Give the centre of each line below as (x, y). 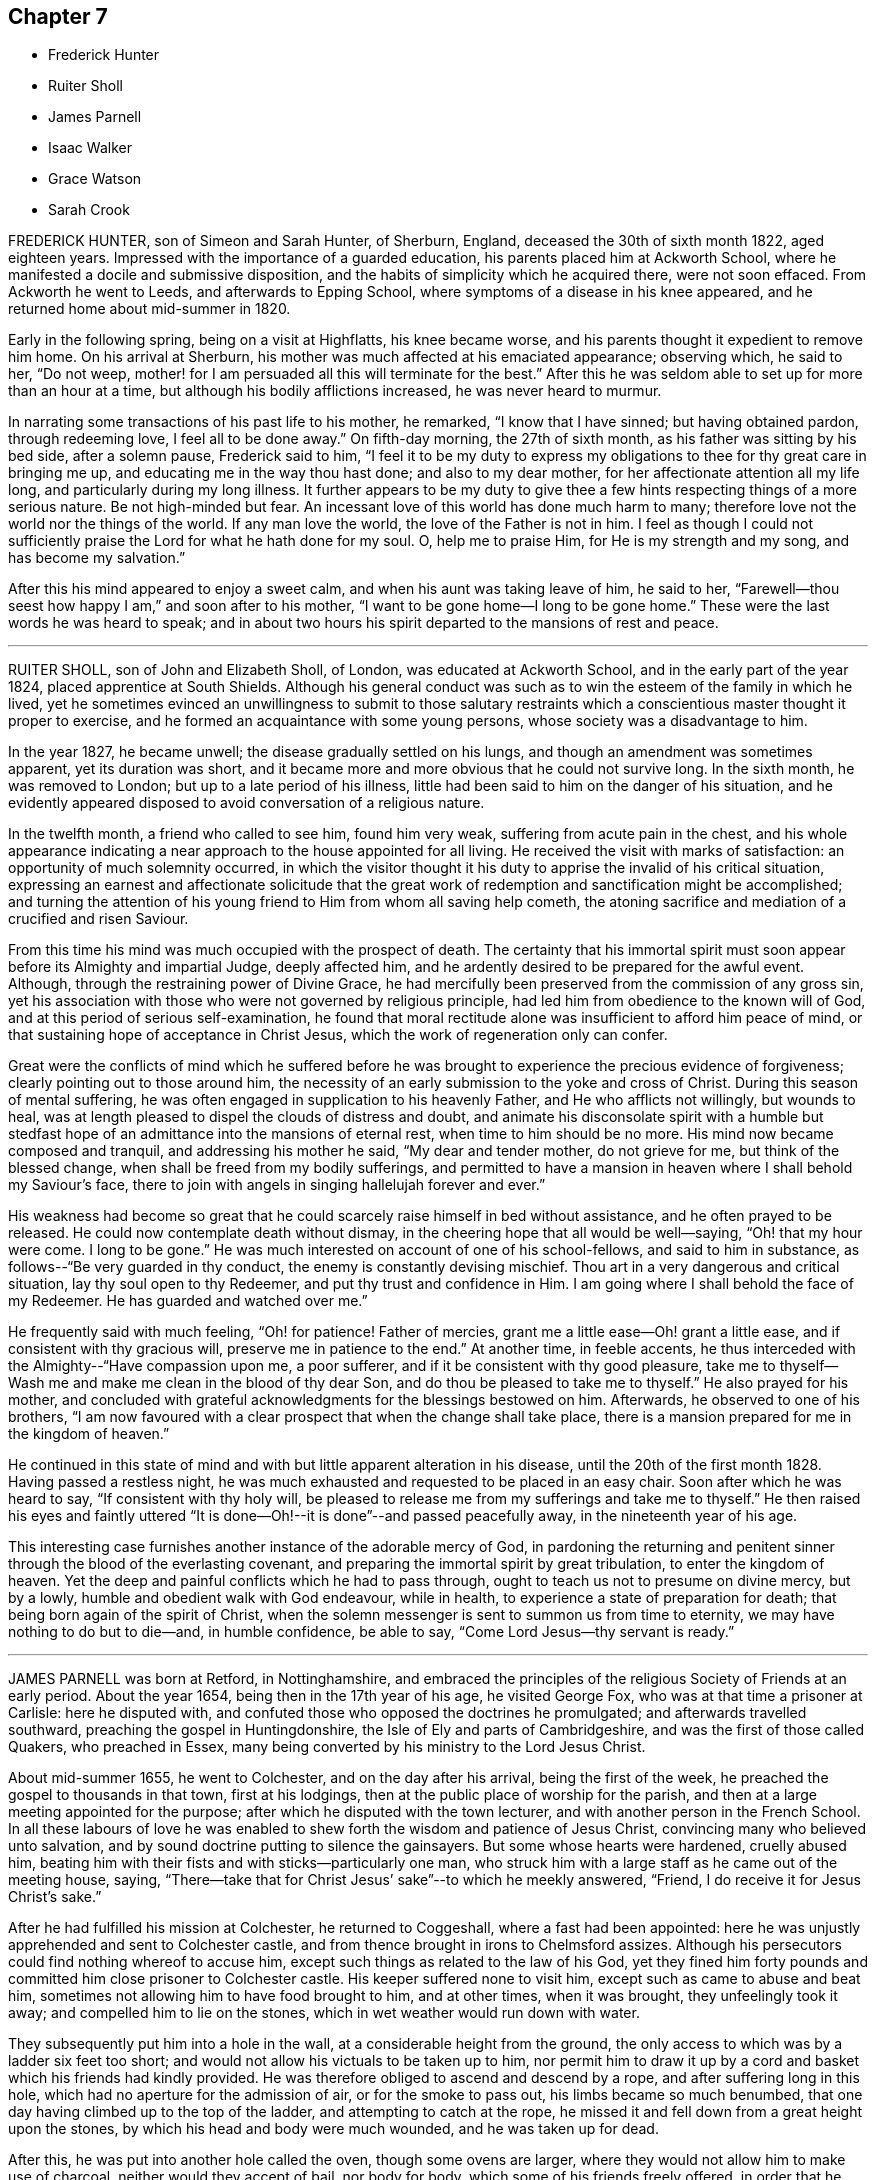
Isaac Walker (90, 148)
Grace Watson (95, 179)
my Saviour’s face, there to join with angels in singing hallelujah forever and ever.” (277, 1185)
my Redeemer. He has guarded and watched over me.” (188, 1301)
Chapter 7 (58, 16)
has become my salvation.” (97, 558)
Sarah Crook (89, 210)
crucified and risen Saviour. (98, 919)
